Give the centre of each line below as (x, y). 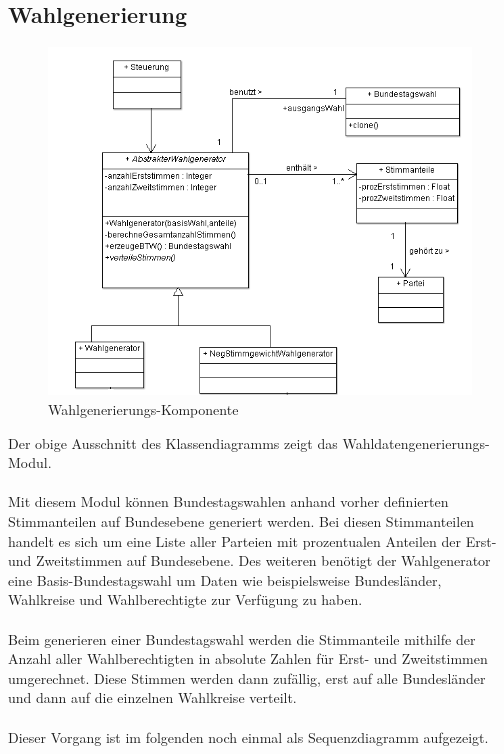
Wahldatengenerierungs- (416, 442)
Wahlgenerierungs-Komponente (143, 409)
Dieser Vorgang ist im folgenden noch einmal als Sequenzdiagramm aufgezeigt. (248, 736)
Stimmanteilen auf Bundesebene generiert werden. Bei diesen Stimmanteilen (241, 521)
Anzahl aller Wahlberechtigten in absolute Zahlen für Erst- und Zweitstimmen (248, 658)
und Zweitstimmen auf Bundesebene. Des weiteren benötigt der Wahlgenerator (249, 560)
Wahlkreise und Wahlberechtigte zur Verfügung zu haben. (185, 599)
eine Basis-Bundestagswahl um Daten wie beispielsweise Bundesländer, (225, 579)
